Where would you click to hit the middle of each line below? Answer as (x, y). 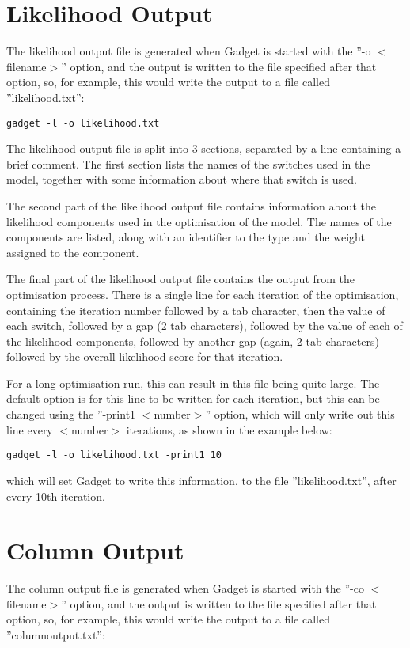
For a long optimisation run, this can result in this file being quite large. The (193, 383)
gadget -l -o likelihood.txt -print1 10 (114, 455)
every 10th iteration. (56, 496)
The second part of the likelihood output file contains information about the (191, 205)
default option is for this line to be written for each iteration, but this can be (193, 398)
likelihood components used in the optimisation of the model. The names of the (199, 221)
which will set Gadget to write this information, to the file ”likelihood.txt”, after (201, 480)
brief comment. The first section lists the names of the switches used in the (188, 163)
